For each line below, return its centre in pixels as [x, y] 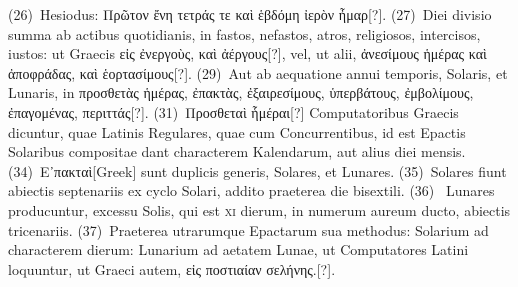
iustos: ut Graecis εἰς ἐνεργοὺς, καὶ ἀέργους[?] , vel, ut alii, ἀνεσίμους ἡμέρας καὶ [247, 53]
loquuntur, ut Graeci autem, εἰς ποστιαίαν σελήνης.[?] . [172, 268]
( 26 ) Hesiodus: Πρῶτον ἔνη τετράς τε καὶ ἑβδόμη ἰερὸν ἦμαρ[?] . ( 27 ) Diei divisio [250, 14]
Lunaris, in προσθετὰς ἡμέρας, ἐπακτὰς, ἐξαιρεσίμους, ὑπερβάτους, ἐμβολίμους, [241, 92]
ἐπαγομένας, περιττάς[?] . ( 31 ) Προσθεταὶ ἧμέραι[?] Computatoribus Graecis [233, 111]
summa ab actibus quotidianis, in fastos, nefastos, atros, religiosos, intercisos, [244, 33]
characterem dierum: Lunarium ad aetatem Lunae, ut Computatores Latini [238, 249]
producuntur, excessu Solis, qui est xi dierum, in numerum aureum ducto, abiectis [259, 209]
